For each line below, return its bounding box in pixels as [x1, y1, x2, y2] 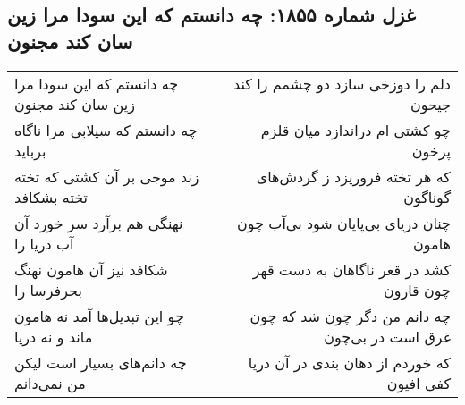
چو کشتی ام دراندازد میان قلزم [260, 119, 451, 140]
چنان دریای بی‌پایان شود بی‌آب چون [237, 212, 451, 233]
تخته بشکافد [14, 186, 88, 207]
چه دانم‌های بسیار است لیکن [14, 351, 187, 373]
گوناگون [403, 186, 451, 207]
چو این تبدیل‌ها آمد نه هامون [14, 305, 184, 326]
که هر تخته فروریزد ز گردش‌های [256, 165, 451, 187]
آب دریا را [14, 232, 74, 254]
